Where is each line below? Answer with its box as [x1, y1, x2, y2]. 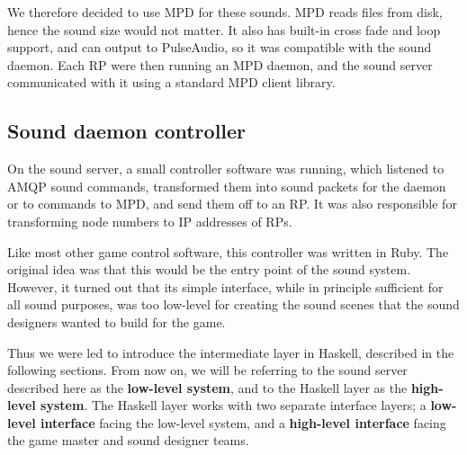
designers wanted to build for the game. [7, 312, 226, 331]
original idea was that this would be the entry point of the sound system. [7, 260, 411, 279]
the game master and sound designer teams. [7, 431, 249, 450]
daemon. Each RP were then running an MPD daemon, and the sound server [7, 55, 433, 74]
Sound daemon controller [7, 117, 247, 145]
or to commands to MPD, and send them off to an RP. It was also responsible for [7, 194, 457, 213]
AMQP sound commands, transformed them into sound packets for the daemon [7, 176, 446, 195]
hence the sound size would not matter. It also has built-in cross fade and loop [7, 20, 441, 39]
